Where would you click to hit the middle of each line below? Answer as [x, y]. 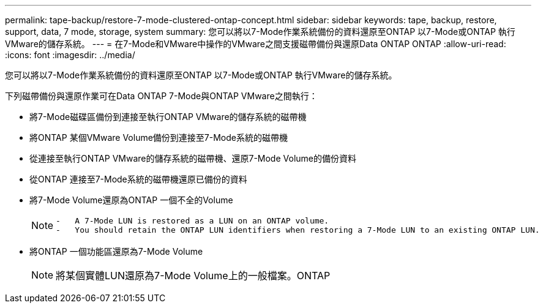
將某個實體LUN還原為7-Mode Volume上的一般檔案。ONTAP [193, 276]
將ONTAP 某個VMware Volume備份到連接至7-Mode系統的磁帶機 [159, 137]
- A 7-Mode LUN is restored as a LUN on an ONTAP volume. [193, 221]
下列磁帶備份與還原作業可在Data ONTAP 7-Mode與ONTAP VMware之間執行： [161, 96]
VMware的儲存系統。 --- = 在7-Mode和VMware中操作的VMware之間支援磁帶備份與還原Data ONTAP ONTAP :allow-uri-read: [256, 44]
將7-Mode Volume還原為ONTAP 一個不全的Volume [131, 200]
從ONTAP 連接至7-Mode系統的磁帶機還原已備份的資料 [138, 179]
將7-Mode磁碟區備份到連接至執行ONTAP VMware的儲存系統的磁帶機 [168, 117]
